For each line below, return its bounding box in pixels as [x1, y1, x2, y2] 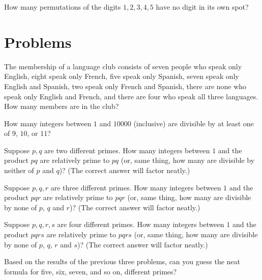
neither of [4, 165, 34, 176]
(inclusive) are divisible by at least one [133, 118, 254, 128]
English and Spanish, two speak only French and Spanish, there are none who [4, 80, 247, 91]
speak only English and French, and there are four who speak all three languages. [4, 91, 258, 101]
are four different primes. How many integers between [57, 219, 224, 230]
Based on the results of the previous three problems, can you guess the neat [4, 256, 241, 267]
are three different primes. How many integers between [50, 182, 221, 192]
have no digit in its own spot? [156, 2, 249, 12]
